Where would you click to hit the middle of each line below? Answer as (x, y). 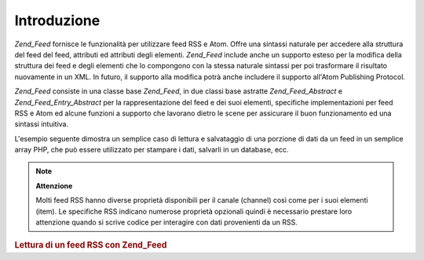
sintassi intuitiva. (42, 124)
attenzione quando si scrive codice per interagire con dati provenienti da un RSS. (166, 222)
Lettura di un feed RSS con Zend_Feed (91, 245)
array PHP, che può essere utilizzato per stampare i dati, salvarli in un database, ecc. (152, 150)
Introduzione (57, 20)
